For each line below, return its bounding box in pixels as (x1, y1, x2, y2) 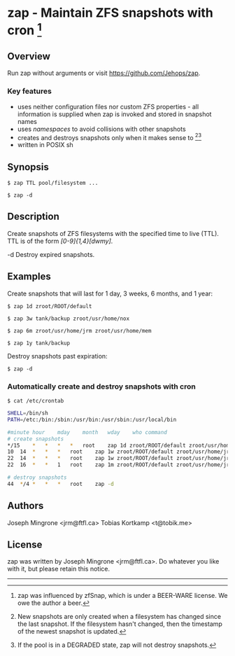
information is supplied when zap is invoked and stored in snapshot (17, 110, 212, 118)
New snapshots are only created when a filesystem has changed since (17, 613, 222, 621)
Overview (7, 50, 51, 62)
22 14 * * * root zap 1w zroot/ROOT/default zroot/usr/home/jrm (7, 455, 233, 462)
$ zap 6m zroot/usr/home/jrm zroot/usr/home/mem (7, 327, 152, 334)
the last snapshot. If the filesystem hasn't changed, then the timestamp (17, 620, 222, 628)
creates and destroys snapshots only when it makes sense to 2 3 (17, 132, 201, 141)
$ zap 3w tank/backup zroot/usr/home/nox (7, 315, 130, 322)
